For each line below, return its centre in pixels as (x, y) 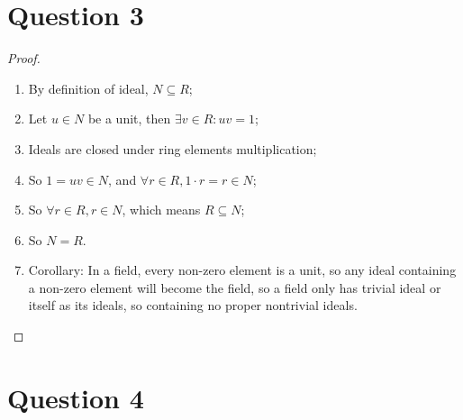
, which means (161, 210)
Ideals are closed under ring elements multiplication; (172, 148)
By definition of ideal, (88, 88)
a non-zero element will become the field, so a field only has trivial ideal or (235, 287)
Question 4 (76, 397)
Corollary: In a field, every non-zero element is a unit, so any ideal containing (242, 270)
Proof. (24, 58)
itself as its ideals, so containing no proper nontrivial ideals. (193, 305)
